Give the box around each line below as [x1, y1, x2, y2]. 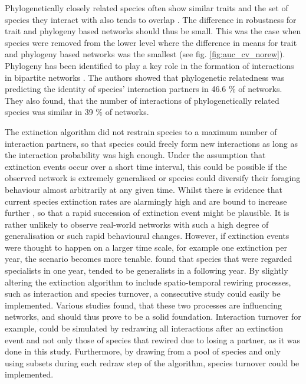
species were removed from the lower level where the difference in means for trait [5, 36, 297, 48]
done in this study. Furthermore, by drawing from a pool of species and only [5, 345, 281, 357]
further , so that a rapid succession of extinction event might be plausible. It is [5, 206, 289, 219]
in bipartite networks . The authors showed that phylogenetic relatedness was [5, 71, 285, 83]
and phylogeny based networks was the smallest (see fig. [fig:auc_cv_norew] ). [5, 48, 285, 60]
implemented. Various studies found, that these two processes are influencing [5, 298, 282, 311]
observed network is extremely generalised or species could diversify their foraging [5, 172, 301, 184]
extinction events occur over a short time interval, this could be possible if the [5, 160, 287, 172]
